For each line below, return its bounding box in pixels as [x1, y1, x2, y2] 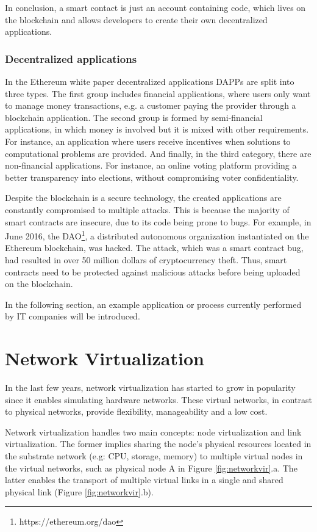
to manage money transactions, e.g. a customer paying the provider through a [5, 99, 296, 112]
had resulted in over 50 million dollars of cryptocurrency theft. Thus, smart [5, 253, 287, 266]
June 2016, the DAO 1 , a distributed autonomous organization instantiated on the [5, 228, 309, 242]
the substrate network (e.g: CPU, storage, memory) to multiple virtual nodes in [5, 450, 303, 462]
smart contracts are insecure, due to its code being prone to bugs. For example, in [5, 215, 312, 228]
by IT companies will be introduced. [5, 310, 140, 322]
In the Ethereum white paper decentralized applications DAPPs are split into [5, 75, 294, 87]
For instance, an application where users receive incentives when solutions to [5, 134, 291, 147]
